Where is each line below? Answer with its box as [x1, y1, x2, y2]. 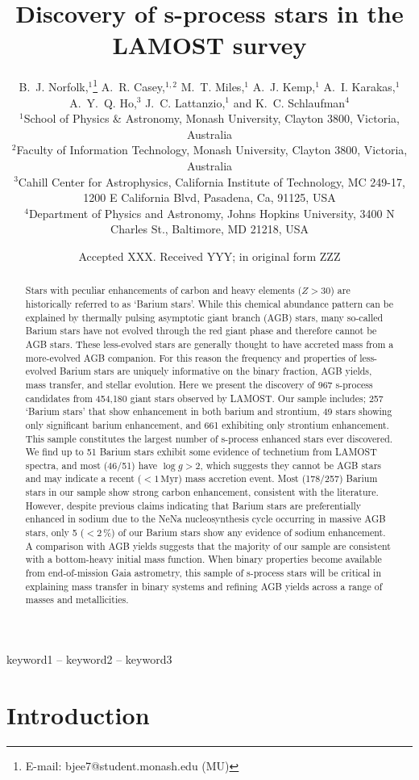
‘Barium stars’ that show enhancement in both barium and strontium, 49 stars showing [25, 405, 392, 418]
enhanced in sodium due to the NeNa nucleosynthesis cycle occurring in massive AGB [25, 512, 386, 526]
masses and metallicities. [25, 593, 129, 606]
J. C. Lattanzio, [145, 94, 226, 111]
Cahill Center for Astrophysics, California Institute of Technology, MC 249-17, [18, 173, 405, 190]
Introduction [6, 698, 150, 731]
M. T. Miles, [180, 78, 245, 94]
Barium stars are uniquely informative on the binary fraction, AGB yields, [60, 364, 372, 378]
